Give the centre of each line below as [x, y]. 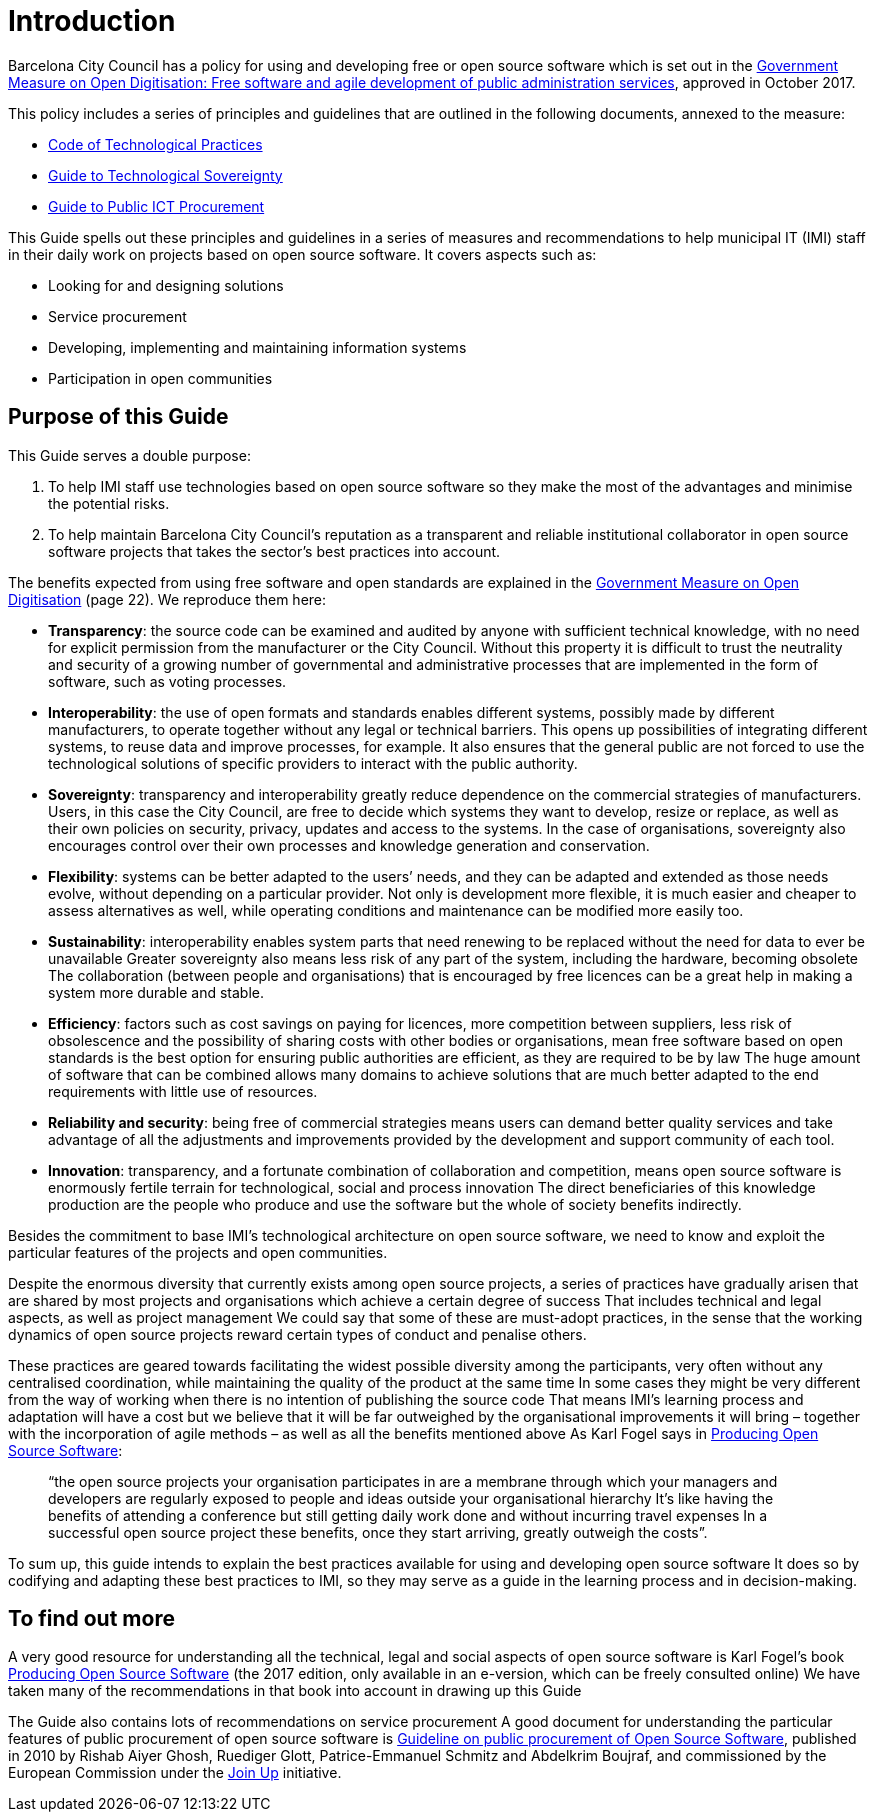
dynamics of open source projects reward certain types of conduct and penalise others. [297, 1334]
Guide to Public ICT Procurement [156, 206]
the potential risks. [109, 503]
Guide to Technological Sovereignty [165, 175]
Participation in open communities [160, 378]
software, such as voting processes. [167, 681]
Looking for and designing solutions [166, 285]
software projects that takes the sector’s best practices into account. [274, 551]
